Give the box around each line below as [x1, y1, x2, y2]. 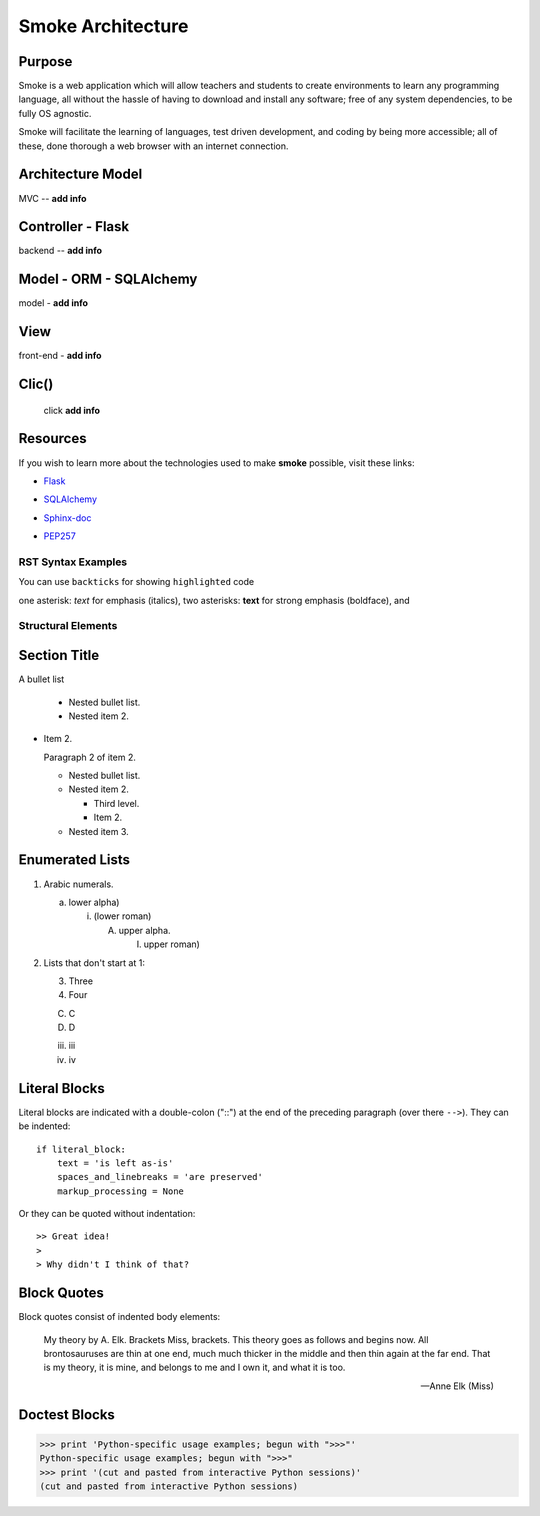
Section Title [18, 647, 100, 664]
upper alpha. [118, 924, 171, 936]
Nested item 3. [68, 825, 129, 837]
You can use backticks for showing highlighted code [18, 576, 255, 588]
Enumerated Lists [18, 851, 130, 869]
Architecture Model [18, 166, 143, 183]
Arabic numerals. [43, 878, 114, 890]
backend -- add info [18, 245, 103, 257]
